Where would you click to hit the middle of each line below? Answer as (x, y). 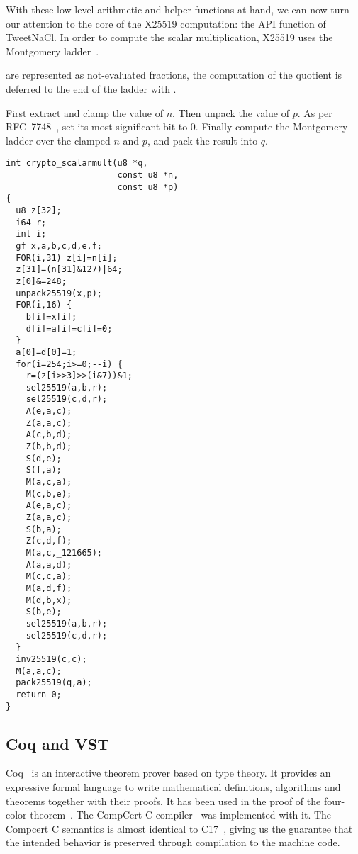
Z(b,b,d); (49, 447)
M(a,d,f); (49, 588)
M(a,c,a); (49, 482)
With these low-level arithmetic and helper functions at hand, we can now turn (178, 9)
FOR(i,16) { (44, 305)
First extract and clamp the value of (85, 112)
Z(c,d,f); (49, 541)
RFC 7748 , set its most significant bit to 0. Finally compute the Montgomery (177, 127)
